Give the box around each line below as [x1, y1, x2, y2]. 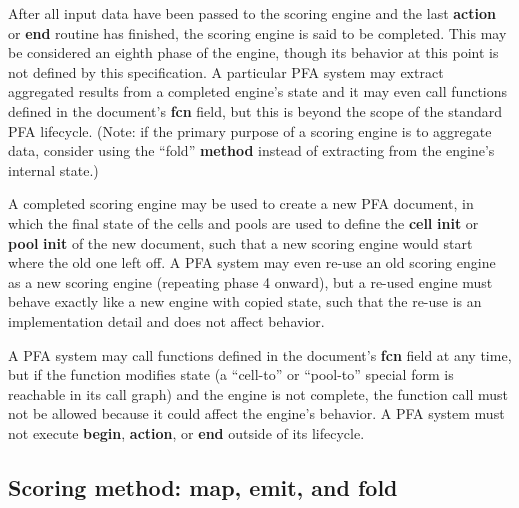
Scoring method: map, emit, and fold [8, 471, 398, 502]
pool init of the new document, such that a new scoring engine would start [8, 232, 473, 253]
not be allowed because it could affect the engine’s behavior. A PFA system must [8, 403, 505, 424]
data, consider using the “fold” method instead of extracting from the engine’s [8, 140, 495, 161]
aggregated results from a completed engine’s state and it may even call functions [8, 81, 508, 102]
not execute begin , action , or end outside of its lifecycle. [8, 422, 365, 443]
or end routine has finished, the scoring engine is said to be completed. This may [8, 22, 507, 43]
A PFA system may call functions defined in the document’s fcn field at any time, [8, 344, 512, 365]
